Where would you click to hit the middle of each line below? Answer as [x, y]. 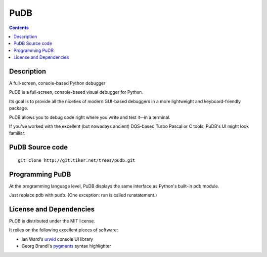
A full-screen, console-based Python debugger [57, 83]
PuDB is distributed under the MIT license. [52, 221]
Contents [19, 28]
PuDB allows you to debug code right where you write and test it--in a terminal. [90, 117]
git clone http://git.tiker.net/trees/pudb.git [77, 160]
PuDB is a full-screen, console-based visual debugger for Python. [76, 92]
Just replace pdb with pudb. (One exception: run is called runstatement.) [83, 195]
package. [19, 108]
